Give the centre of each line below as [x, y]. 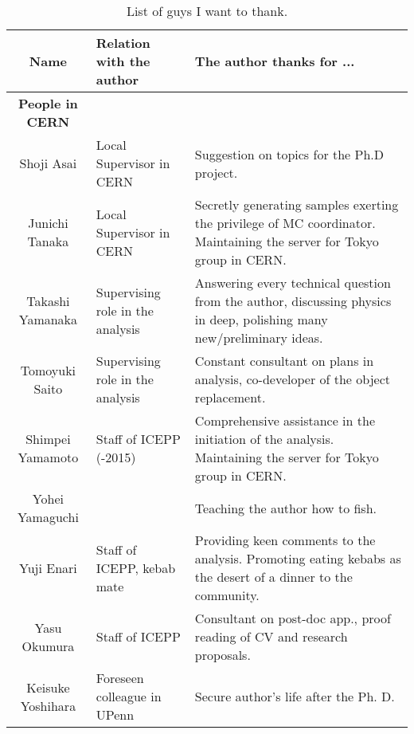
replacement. [230, 397]
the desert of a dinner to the [273, 577]
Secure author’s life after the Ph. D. [295, 696]
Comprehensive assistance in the [285, 420]
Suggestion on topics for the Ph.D [289, 154]
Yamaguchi [48, 517]
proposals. [223, 655]
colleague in [129, 696]
